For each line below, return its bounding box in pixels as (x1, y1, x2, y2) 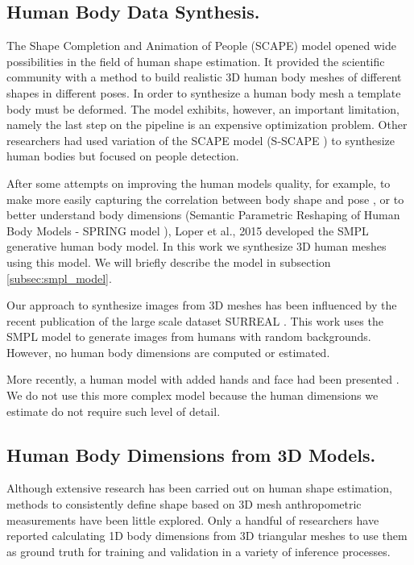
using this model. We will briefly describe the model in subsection (6, 253, 331, 270)
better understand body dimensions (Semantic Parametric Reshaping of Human (6, 206, 400, 223)
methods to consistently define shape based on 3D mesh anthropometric (6, 496, 362, 513)
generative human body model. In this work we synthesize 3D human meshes (6, 238, 387, 255)
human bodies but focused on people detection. (6, 147, 239, 164)
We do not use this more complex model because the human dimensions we (6, 387, 379, 404)
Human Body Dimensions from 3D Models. (6, 442, 376, 467)
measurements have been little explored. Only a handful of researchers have (6, 511, 379, 528)
